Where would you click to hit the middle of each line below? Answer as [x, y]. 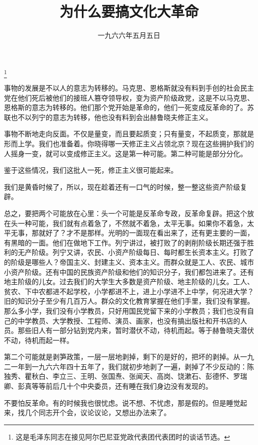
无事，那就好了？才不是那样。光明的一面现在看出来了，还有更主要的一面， [132, 233]
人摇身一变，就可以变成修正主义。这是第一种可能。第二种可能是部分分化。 [126, 153]
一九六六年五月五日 [129, 35]
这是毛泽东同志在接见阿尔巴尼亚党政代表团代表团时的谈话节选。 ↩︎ [123, 436]
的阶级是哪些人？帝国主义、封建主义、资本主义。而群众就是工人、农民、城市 [129, 262]
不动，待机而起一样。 [39, 340]
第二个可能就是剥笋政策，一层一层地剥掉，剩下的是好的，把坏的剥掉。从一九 [129, 357]
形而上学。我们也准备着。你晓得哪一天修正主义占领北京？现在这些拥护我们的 [129, 144]
